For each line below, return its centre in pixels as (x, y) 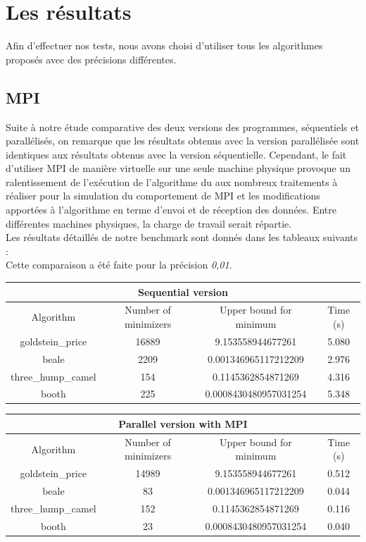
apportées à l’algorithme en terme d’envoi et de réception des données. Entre (171, 210)
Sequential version (183, 291)
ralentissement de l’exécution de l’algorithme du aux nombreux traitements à (172, 181)
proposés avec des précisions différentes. (91, 59)
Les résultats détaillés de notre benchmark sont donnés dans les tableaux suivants (182, 237)
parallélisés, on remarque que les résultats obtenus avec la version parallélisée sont (183, 141)
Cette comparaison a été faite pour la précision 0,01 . (119, 265)
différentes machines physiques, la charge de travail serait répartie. (149, 223)
